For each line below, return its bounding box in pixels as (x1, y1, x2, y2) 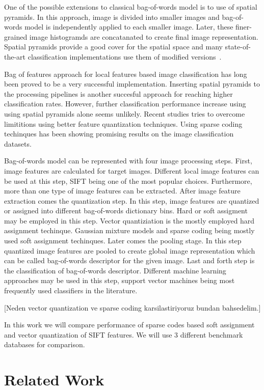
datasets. (4, 138, 32, 149)
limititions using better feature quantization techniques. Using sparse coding (4, 118, 243, 129)
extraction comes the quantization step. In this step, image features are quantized (4, 195, 259, 206)
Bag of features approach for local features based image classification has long (4, 68, 247, 79)
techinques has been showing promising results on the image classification (4, 128, 234, 139)
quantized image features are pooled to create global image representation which (4, 245, 255, 256)
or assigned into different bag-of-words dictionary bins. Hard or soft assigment (4, 205, 248, 216)
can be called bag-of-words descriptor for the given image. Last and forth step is (4, 255, 255, 266)
